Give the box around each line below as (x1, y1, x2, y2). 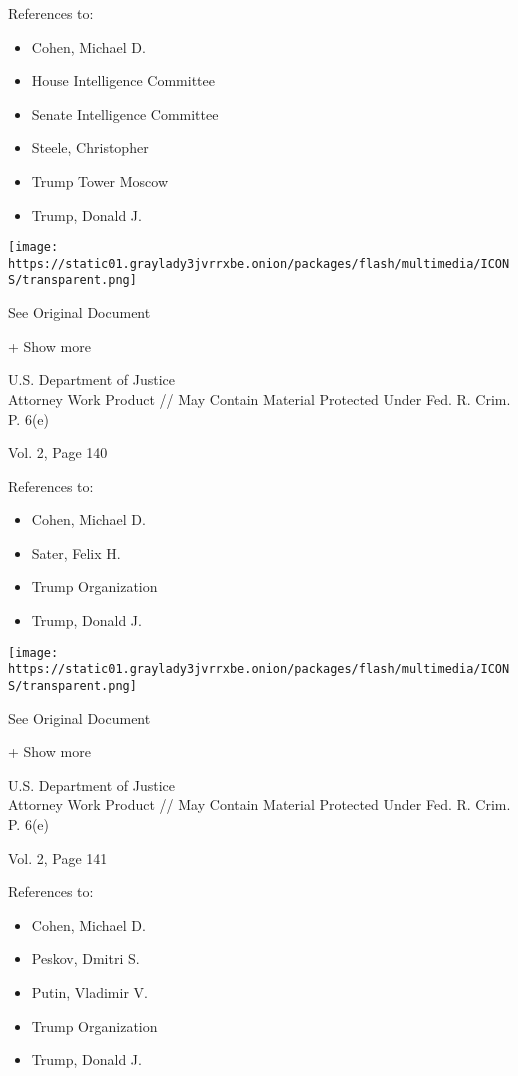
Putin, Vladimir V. (31, 981, 148, 1002)
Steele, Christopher (31, 137, 149, 158)
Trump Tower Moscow (31, 170, 169, 191)
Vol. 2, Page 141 (8, 847, 108, 868)
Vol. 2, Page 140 (8, 442, 108, 463)
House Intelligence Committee (31, 70, 216, 91)
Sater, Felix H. (31, 542, 121, 563)
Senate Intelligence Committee (31, 103, 219, 124)
